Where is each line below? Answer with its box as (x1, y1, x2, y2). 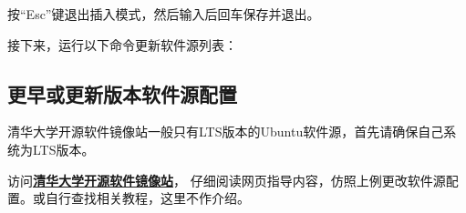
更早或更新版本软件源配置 (7, 79, 237, 107)
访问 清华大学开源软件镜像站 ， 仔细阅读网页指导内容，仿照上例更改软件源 (7, 170, 446, 189)
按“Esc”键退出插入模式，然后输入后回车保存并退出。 (7, 5, 320, 23)
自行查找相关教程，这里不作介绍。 (45, 188, 250, 208)
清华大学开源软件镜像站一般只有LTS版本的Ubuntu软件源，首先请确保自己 (7, 122, 444, 141)
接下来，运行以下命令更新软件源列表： (7, 35, 237, 54)
